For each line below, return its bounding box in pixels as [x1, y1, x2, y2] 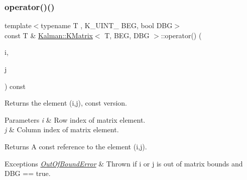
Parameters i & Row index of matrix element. [5, 114, 146, 125]
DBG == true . [5, 168, 51, 178]
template [5, 20, 32, 31]
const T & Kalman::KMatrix [5, 30, 93, 40]
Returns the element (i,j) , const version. [5, 98, 127, 108]
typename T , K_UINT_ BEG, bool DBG [41, 20, 173, 31]
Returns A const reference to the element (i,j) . [5, 141, 147, 151]
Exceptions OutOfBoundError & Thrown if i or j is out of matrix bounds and [5, 158, 243, 168]
